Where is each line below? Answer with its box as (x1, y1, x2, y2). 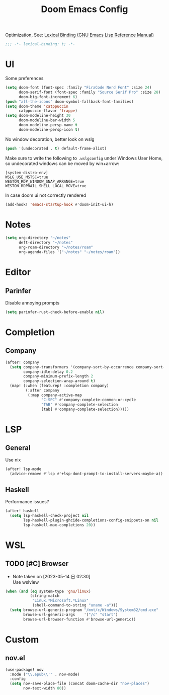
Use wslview (12, 579, 39, 585)
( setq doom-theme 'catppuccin (5, 104, 69, 109)
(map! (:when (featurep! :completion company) (10, 383, 109, 389)
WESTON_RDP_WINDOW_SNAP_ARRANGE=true (5, 179, 84, 184)
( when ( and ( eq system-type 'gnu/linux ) (5, 589, 92, 594)
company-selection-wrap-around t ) (23, 378, 96, 383)
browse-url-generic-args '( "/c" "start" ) (23, 612, 118, 617)
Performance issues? (5, 499, 49, 504)
